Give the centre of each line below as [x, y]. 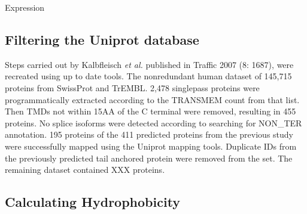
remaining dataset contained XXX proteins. [85, 170]
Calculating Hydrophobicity [93, 202]
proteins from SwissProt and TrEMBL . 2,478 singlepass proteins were [132, 87]
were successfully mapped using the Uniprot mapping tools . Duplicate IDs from [151, 146]
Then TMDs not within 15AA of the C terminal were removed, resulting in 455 [151, 111]
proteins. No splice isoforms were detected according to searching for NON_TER [153, 122]
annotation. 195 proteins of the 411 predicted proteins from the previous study [149, 134]
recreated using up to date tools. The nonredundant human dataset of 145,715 [148, 76]
